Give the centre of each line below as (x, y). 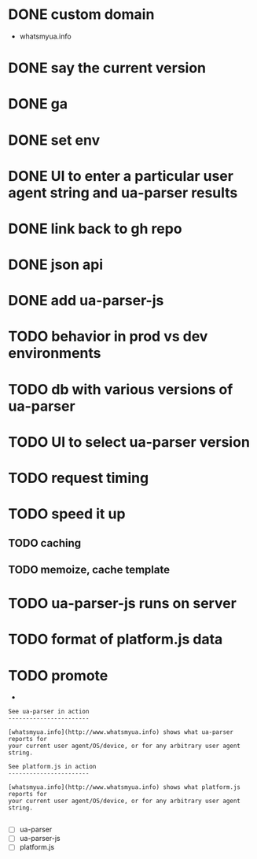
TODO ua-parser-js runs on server (123, 604)
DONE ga (38, 104)
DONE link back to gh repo (95, 229)
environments (55, 354)
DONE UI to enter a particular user (121, 176)
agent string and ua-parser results (123, 192)
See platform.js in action (52, 767)
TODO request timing (79, 478)
